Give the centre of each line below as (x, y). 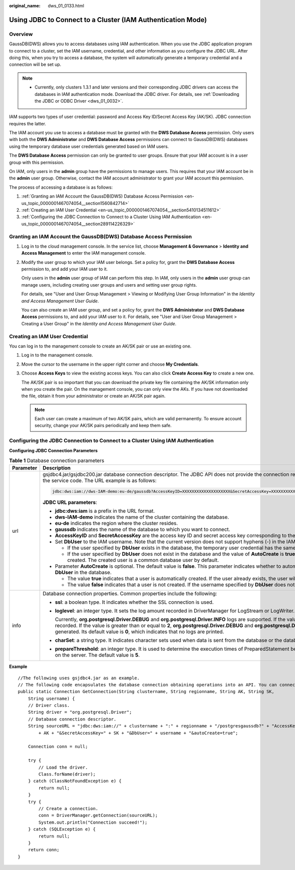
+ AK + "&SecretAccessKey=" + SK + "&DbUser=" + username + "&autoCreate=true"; (138, 733)
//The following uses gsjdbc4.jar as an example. (79, 678)
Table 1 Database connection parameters (57, 461)
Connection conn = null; (58, 747)
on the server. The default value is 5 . (97, 655)
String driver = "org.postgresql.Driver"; (80, 712)
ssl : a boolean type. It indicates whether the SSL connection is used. (134, 602)
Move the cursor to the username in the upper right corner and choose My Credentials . (110, 364)
